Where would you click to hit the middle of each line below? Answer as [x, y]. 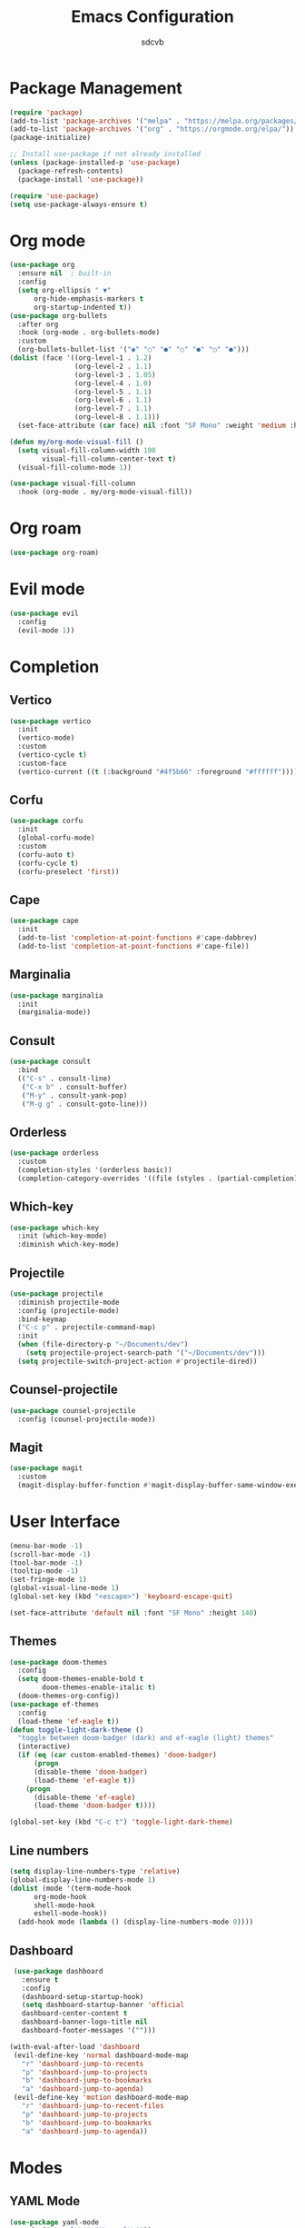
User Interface [65, 1522]
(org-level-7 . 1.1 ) [113, 409]
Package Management [96, 88]
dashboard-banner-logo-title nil [84, 2022]
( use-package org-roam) [54, 553]
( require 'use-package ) [54, 196]
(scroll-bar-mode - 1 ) [50, 1554]
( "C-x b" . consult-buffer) [74, 1087]
